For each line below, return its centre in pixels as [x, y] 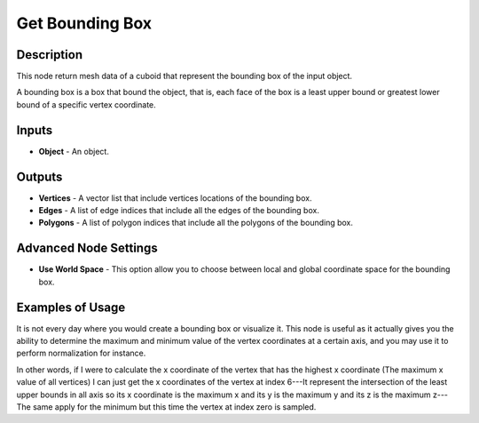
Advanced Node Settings [87, 248]
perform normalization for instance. [81, 353]
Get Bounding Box [84, 23]
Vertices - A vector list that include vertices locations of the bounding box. [175, 198]
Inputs [35, 130]
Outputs [39, 176]
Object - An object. [74, 151]
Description [50, 55]
